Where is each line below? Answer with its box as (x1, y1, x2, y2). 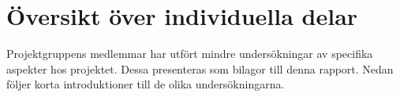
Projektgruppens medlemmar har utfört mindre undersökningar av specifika (6, 45, 373, 62)
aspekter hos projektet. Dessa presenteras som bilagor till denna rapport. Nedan (6, 60, 394, 77)
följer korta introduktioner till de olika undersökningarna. (6, 76, 285, 92)
